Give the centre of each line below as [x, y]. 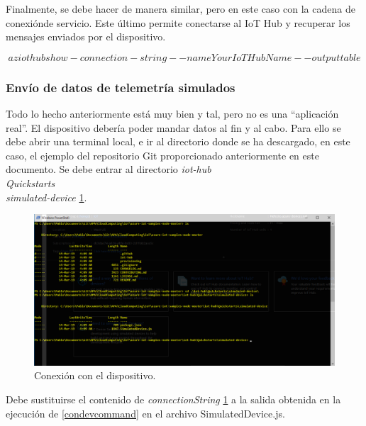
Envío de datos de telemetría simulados [121, 87]
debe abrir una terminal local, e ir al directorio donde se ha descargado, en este [178, 141]
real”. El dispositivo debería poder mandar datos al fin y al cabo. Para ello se [173, 127]
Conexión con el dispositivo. [95, 375]
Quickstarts [30, 183]
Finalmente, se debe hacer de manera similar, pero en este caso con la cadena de [181, 9]
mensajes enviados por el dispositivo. [86, 37]
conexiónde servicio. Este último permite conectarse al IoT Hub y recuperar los [178, 22]
